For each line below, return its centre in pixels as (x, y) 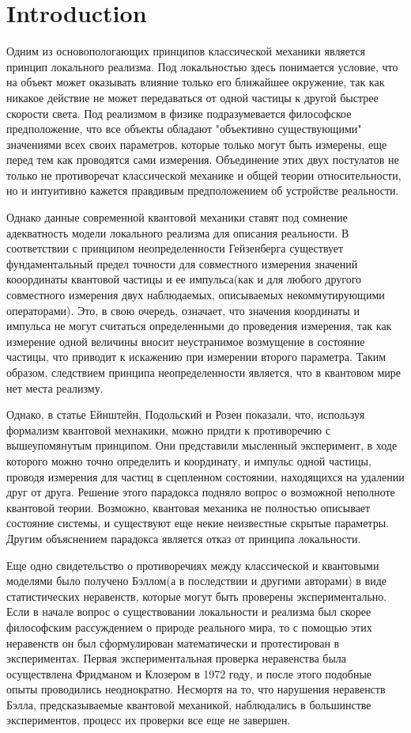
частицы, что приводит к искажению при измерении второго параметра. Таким (196, 357)
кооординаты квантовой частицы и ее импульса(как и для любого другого (184, 279)
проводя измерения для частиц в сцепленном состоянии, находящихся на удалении (205, 476)
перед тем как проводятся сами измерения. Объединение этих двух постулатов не (203, 160)
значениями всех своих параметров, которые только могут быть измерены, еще (197, 144)
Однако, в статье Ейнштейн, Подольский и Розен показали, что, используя (186, 414)
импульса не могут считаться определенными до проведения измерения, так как (199, 326)
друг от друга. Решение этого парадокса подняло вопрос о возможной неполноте (201, 492)
